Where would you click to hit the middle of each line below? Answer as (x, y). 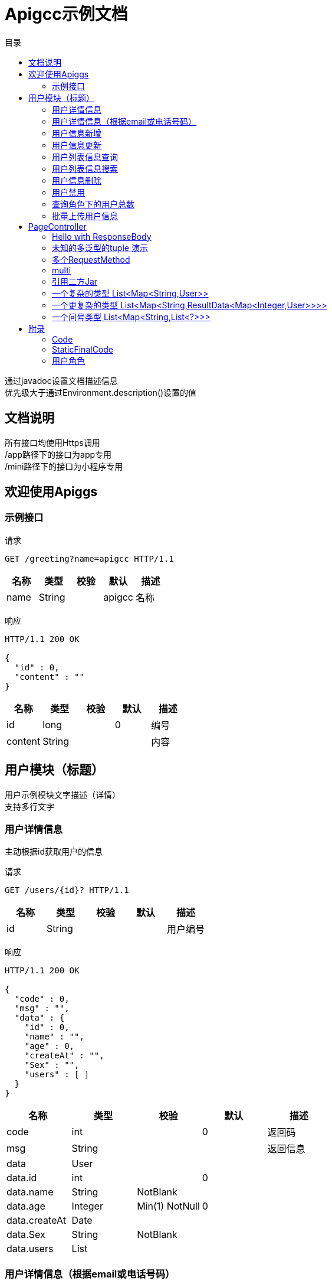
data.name (30, 1192)
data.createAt (36, 1221)
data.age (26, 1206)
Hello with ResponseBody (102, 236)
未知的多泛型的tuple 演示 (100, 247)
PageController (57, 226)
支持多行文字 (29, 806)
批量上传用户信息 (85, 216)
